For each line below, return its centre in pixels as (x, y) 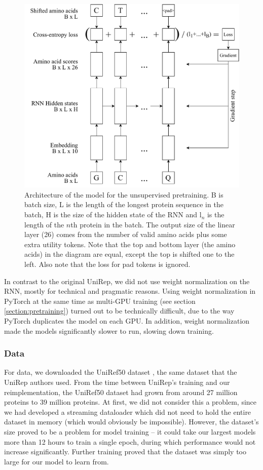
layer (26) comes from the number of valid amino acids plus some (126, 234)
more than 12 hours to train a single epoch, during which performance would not (130, 441)
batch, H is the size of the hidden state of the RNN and (111, 214)
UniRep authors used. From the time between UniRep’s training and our (117, 382)
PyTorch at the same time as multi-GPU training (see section (100, 301)
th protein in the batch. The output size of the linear (153, 224)
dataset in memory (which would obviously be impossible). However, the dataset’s (131, 422)
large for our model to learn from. (57, 461)
